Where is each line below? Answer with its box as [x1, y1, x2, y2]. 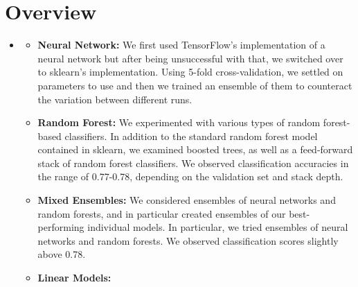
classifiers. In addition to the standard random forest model [64, 128, 318, 143]
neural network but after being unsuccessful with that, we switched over [37, 51, 343, 65]
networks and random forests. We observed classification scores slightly [37, 233, 339, 247]
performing [37, 220, 84, 234]
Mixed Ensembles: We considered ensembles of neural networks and [37, 193, 336, 207]
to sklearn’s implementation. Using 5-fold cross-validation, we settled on [37, 64, 343, 79]
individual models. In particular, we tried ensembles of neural [87, 220, 348, 234]
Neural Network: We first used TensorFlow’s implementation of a [37, 37, 325, 52]
